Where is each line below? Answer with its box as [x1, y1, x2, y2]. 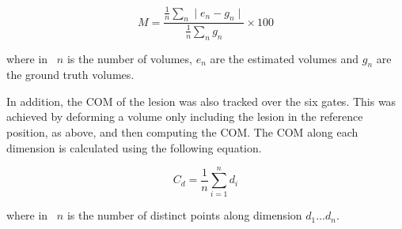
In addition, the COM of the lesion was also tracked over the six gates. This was [6, 92, 396, 109]
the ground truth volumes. [6, 66, 135, 83]
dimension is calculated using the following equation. [6, 139, 262, 156]
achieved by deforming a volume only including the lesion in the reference [6, 108, 363, 125]
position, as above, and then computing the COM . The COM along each [6, 124, 358, 141]
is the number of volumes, [66, 50, 192, 66]
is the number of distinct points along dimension [66, 207, 302, 223]
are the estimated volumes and [210, 50, 359, 66]
